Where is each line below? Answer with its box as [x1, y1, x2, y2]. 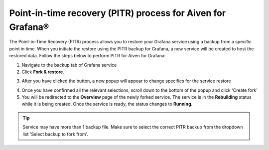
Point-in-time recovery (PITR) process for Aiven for [9, 7, 226, 18]
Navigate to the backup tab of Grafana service [21, 62, 117, 68]
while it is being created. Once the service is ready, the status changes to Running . [21, 101, 193, 107]
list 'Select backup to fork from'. [22, 131, 89, 137]
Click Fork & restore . [21, 69, 64, 75]
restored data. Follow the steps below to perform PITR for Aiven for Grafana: [9, 53, 166, 59]
